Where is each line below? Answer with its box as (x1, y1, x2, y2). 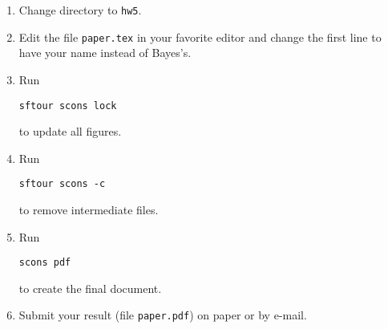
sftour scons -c (18, 178, 106, 190)
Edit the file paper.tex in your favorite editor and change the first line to (18, 28, 382, 45)
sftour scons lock (18, 100, 117, 112)
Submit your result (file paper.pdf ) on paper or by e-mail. (18, 307, 307, 323)
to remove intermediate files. (18, 201, 159, 217)
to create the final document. (18, 279, 162, 296)
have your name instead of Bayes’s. (18, 44, 192, 61)
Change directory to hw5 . (18, 2, 142, 18)
